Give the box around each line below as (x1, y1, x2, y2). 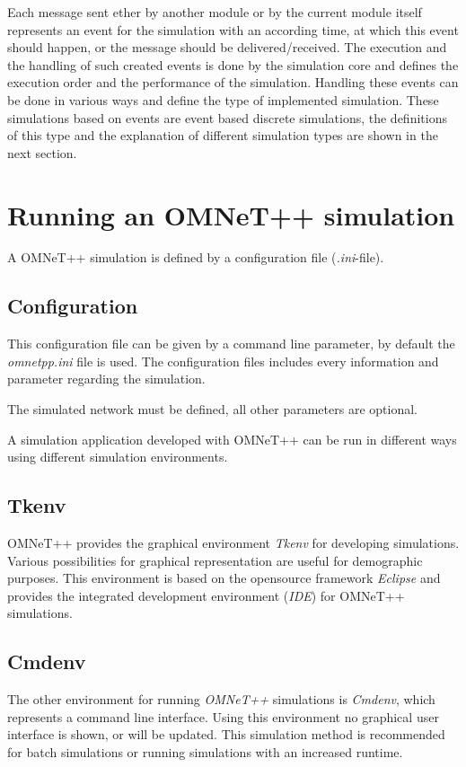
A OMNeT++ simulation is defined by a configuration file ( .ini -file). (7, 248, 384, 267)
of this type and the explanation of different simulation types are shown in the (7, 126, 438, 145)
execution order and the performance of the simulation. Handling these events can (7, 73, 459, 92)
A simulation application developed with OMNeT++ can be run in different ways (7, 429, 457, 448)
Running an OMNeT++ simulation (7, 196, 455, 233)
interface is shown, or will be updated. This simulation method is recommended (7, 725, 445, 744)
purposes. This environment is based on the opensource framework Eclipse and (7, 569, 441, 587)
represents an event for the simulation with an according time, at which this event (7, 20, 459, 39)
